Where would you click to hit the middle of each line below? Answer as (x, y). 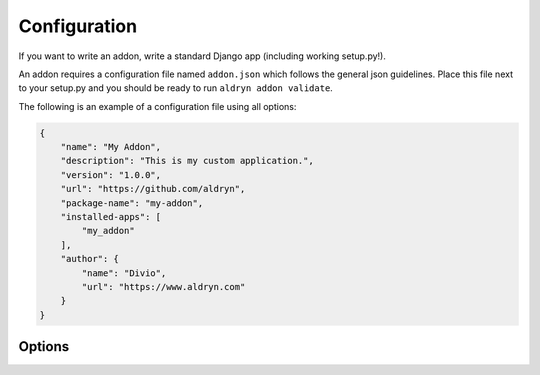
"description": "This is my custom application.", (187, 161)
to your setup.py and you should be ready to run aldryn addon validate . (176, 88)
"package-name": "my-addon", (132, 203)
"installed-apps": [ (111, 217)
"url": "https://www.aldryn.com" (163, 286)
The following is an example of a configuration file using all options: (157, 106)
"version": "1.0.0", (111, 174)
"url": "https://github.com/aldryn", (153, 189)
